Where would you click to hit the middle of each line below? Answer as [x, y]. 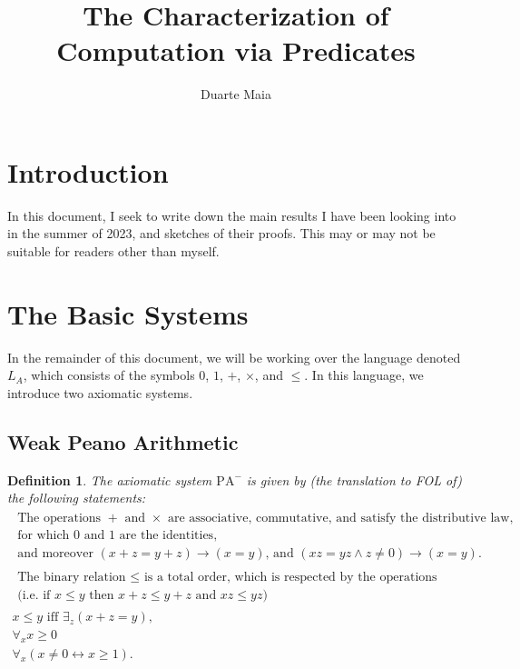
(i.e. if [34, 596]
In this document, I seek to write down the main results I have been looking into [232, 215]
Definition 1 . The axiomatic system [110, 479]
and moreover [55, 554]
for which [44, 535]
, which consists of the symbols [109, 375]
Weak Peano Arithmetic [123, 441]
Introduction [88, 171]
